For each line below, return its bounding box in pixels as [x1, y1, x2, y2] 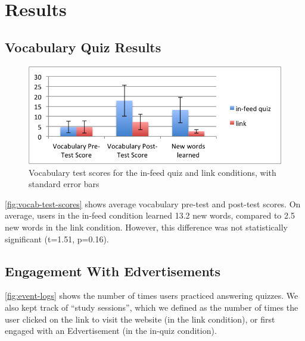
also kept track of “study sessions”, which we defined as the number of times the [5, 301, 298, 313]
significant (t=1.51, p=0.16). [5, 232, 109, 245]
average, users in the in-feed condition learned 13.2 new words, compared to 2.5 [5, 209, 295, 222]
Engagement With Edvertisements [5, 261, 221, 280]
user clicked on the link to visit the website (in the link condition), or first [5, 312, 275, 325]
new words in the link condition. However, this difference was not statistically [5, 220, 288, 233]
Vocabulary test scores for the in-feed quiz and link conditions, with [29, 166, 276, 178]
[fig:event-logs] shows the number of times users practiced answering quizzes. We [5, 289, 298, 302]
